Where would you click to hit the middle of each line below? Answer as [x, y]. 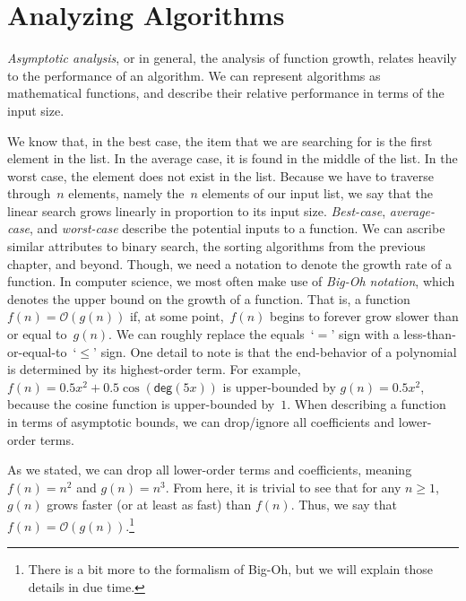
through [29, 193]
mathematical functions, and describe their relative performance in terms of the [226, 93]
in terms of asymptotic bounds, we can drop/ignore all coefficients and [201, 422]
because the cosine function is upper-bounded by [141, 404]
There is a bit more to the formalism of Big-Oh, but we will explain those [231, 569]
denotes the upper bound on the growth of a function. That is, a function [209, 298]
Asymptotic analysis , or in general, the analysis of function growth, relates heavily [232, 58]
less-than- [430, 334]
